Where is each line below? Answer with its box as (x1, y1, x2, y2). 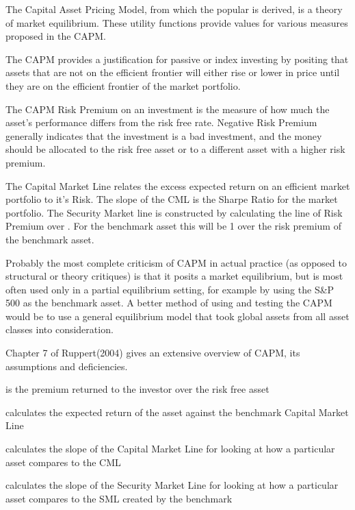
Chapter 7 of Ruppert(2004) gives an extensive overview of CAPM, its (5, 345, 300, 360)
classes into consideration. (5, 322, 114, 337)
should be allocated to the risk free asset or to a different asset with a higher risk (5, 142, 345, 156)
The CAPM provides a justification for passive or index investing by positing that (5, 51, 349, 66)
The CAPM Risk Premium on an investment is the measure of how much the (5, 101, 330, 116)
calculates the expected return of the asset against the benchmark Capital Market (5, 404, 349, 419)
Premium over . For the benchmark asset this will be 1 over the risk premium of (5, 219, 341, 233)
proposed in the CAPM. (5, 29, 106, 43)
